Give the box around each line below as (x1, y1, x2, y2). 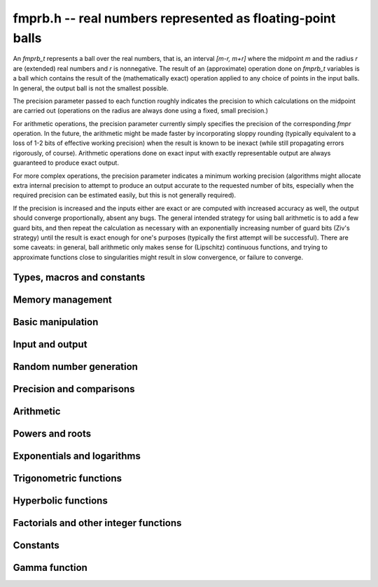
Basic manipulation (13, 316, 99, 328)
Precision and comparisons (13, 382, 135, 395)
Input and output (13, 338, 87, 350)
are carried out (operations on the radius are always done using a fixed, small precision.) (13, 106, 269, 115)
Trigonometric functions (13, 472, 122, 484)
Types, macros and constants (13, 271, 146, 283)
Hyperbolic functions (13, 495, 108, 506)
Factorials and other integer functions (13, 517, 182, 529)
